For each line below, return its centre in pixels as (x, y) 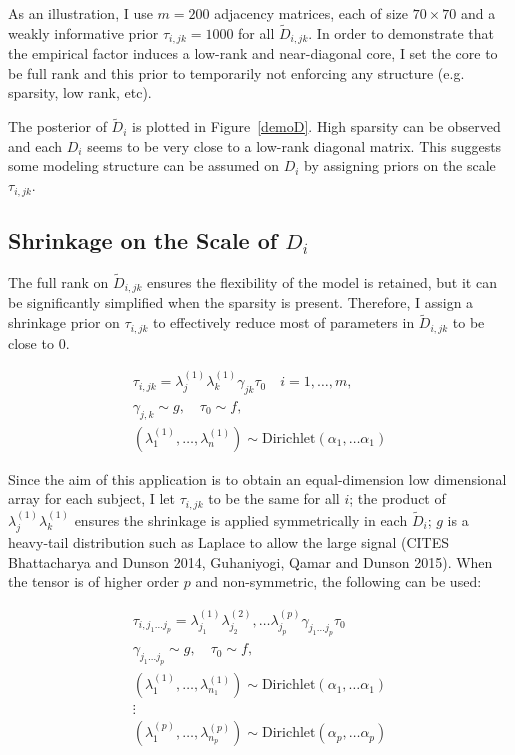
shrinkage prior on (64, 322)
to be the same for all (274, 498)
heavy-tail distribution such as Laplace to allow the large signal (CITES (228, 542)
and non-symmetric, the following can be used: (338, 581)
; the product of (397, 498)
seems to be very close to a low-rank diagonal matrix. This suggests (294, 145)
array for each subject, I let (92, 498)
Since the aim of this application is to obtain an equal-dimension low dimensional (257, 478)
